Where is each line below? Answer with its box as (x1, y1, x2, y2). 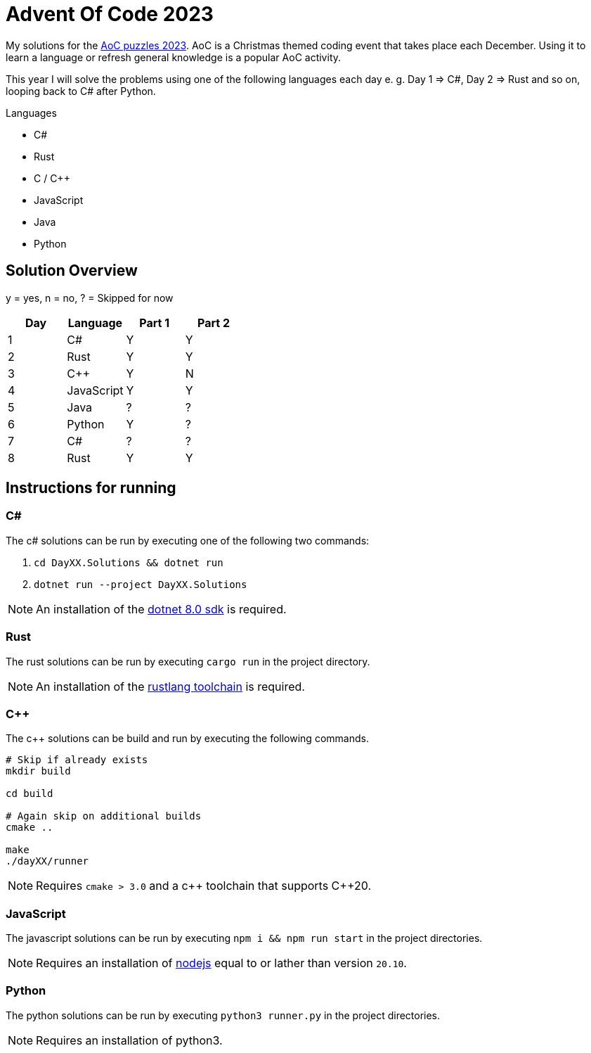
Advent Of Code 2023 (6, 2, 214, 26)
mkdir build (6, 765, 71, 777)
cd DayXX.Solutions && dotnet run (34, 556, 223, 568)
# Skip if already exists (6, 754, 148, 766)
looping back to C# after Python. (6, 84, 156, 97)
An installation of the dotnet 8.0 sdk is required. (36, 601, 287, 616)
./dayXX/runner (6, 855, 89, 867)
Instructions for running (6, 479, 176, 497)
